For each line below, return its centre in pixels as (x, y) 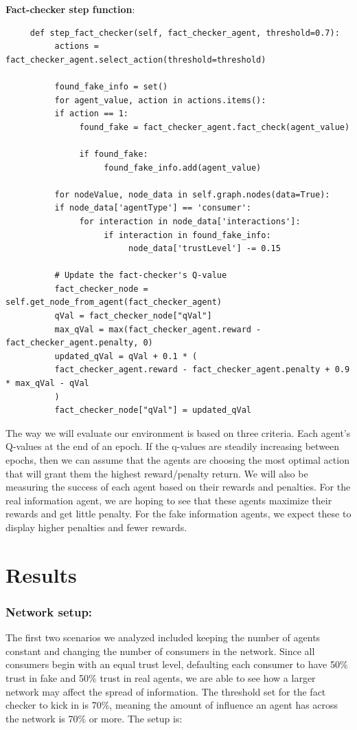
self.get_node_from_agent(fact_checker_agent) (114, 302)
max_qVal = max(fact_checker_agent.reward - (158, 329)
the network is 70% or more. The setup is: (94, 718)
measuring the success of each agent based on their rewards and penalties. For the (178, 487)
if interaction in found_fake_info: (187, 235)
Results (41, 574)
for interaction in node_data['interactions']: (190, 221)
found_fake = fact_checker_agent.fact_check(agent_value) (215, 127)
